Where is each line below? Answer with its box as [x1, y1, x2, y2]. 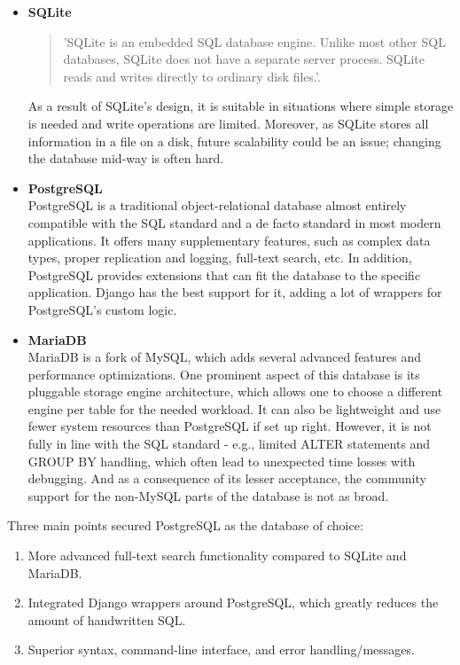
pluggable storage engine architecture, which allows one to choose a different [27, 382, 443, 401]
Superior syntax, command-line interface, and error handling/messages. [27, 640, 415, 659]
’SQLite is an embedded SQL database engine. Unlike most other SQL [63, 32, 446, 51]
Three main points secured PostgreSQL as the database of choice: [7, 516, 363, 535]
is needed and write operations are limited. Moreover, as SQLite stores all [27, 113, 429, 132]
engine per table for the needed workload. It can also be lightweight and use [27, 399, 441, 418]
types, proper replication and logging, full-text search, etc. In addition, [27, 248, 412, 267]
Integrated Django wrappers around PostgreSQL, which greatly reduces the [27, 593, 439, 612]
